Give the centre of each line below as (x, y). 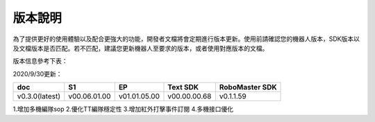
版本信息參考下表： (40, 61)
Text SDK (183, 87)
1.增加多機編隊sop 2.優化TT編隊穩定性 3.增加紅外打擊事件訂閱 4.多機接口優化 (123, 109)
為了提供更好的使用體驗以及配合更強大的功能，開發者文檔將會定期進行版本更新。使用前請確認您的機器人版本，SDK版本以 (186, 39)
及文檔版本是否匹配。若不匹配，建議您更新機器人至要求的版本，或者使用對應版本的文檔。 (141, 48)
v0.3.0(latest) (39, 96)
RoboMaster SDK (248, 87)
